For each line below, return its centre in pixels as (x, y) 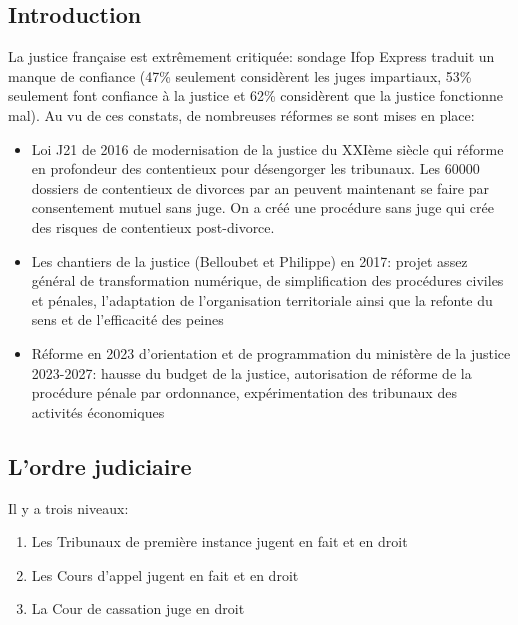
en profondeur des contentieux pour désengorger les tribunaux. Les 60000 (255, 168)
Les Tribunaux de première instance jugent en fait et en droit (219, 541)
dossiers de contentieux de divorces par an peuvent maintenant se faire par (260, 187)
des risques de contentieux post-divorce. (153, 226)
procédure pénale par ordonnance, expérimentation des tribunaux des (244, 392)
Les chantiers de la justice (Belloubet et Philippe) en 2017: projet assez (249, 260)
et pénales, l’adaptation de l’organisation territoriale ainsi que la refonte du (262, 299)
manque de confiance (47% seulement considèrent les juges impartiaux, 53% (240, 75)
